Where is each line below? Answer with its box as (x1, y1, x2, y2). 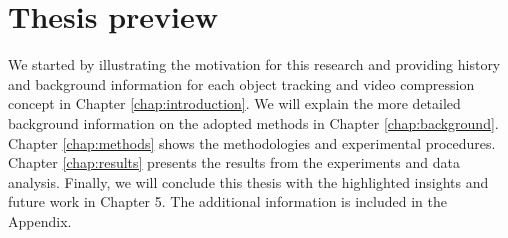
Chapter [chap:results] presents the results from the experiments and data (8, 152, 460, 173)
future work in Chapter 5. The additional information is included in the (8, 191, 447, 212)
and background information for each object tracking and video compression (8, 73, 475, 94)
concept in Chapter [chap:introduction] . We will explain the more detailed (8, 93, 461, 114)
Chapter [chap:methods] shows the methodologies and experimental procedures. (8, 132, 496, 153)
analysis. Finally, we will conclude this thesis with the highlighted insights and (8, 171, 489, 192)
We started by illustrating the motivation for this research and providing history (8, 54, 501, 75)
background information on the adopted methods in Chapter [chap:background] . (8, 112, 499, 133)
